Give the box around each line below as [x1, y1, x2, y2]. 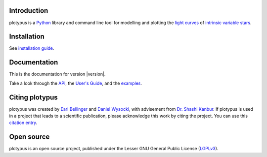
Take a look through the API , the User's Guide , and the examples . [9, 80, 142, 86]
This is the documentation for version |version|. [9, 71, 106, 77]
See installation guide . [9, 45, 54, 51]
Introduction [9, 6, 48, 15]
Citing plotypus [9, 93, 58, 101]
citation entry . [9, 120, 38, 126]
